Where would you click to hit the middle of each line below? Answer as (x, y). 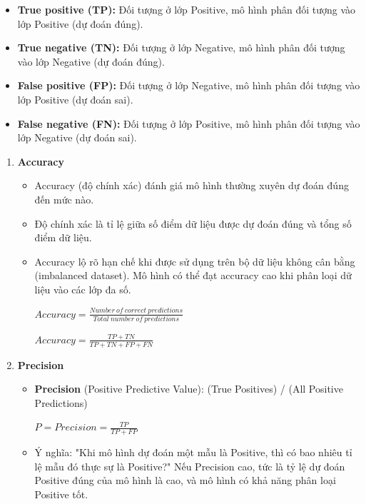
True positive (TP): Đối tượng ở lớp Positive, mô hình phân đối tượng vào (187, 9)
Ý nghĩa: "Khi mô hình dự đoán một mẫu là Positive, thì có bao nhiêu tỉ (193, 452)
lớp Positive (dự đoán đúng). (80, 23)
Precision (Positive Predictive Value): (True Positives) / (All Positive (189, 389)
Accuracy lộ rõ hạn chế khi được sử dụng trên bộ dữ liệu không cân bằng (195, 261)
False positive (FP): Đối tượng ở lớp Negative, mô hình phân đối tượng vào (189, 85)
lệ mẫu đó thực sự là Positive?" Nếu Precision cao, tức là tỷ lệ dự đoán (190, 466)
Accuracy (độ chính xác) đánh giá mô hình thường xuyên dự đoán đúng (192, 185)
